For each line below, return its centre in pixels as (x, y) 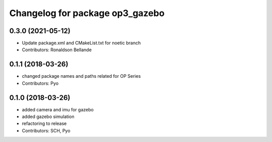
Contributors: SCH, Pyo (46, 130)
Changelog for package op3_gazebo (87, 13)
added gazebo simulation (48, 117)
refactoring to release (44, 123)
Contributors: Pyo (40, 83)
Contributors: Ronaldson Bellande (57, 50)
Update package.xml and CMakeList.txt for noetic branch (81, 43)
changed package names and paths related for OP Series (81, 76)
